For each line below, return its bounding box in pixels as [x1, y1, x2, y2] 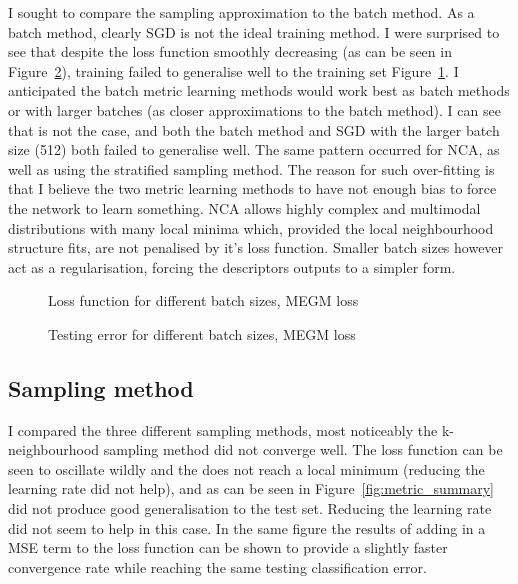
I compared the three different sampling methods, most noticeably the [8, 419, 438, 440]
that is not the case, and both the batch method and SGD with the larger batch [8, 119, 500, 140]
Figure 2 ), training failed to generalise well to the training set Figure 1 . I [8, 60, 459, 81]
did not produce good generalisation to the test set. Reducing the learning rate [8, 498, 492, 519]
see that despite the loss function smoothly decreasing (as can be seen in [8, 41, 452, 62]
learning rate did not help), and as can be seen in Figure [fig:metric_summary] [8, 478, 494, 499]
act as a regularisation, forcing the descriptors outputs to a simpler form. [8, 256, 456, 277]
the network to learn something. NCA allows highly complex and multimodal [8, 197, 481, 218]
